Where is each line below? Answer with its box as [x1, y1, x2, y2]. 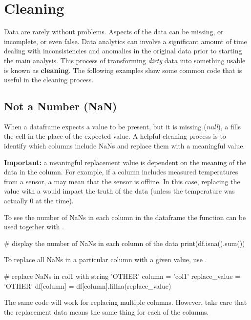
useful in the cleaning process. [4, 74, 94, 85]
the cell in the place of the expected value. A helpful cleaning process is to [4, 131, 226, 141]
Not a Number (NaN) [4, 98, 117, 114]
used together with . [4, 222, 64, 232]
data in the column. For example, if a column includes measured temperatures [4, 167, 238, 177]
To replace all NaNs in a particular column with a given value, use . [4, 254, 207, 265]
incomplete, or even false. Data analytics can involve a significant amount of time [4, 36, 247, 46]
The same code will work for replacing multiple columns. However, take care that [4, 297, 247, 307]
